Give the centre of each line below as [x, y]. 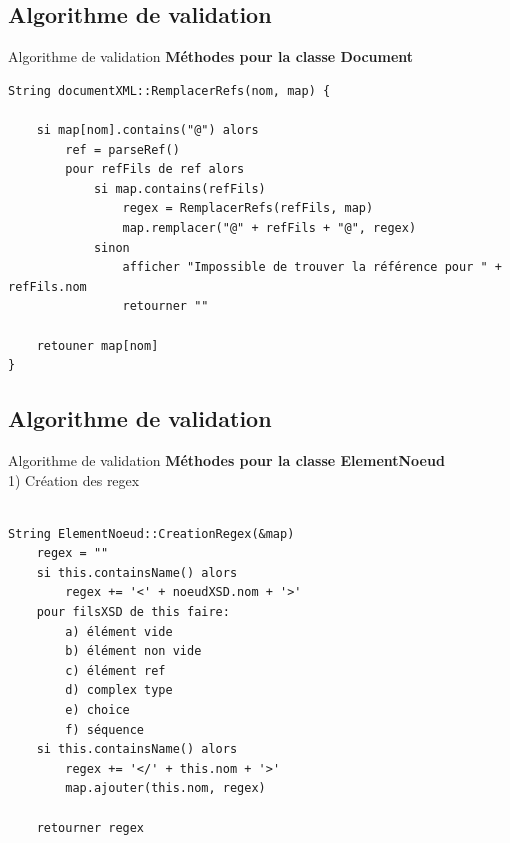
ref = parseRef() [122, 149]
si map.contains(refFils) [179, 188]
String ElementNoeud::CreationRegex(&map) [151, 533]
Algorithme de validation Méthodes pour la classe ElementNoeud [226, 459]
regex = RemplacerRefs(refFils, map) [248, 208]
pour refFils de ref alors [155, 169]
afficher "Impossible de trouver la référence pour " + [312, 267]
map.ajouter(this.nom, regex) [165, 788]
